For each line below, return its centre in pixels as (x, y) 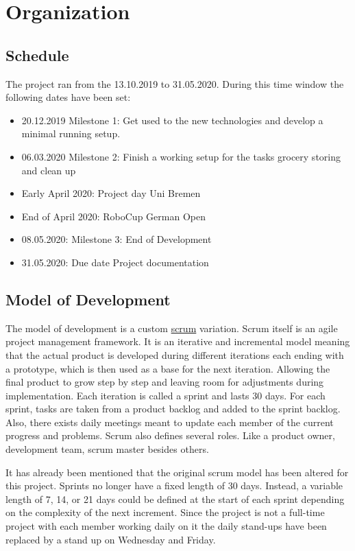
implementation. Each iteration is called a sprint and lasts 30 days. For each (166, 395)
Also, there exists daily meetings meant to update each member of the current (170, 422)
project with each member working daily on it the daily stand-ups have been (166, 526)
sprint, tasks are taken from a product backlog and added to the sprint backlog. (173, 409)
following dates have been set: (68, 97)
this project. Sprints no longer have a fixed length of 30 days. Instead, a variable (174, 485)
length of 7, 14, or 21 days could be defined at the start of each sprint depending (175, 499)
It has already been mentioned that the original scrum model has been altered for (177, 472)
